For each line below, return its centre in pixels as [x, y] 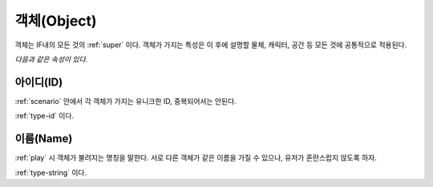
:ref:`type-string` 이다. [51, 173]
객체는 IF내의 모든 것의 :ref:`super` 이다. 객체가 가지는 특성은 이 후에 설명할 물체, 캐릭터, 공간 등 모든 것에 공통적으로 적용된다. [211, 45]
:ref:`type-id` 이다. [45, 116]
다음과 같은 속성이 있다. [51, 59]
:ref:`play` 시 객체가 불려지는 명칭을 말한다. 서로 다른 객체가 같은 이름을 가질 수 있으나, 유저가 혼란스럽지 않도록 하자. [196, 158]
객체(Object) [56, 21]
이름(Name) [44, 139]
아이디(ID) [39, 82]
